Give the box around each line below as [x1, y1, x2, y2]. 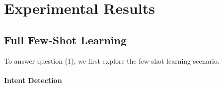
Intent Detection [4, 75, 62, 85]
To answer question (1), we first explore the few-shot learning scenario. [4, 55, 220, 66]
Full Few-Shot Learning [4, 32, 127, 47]
